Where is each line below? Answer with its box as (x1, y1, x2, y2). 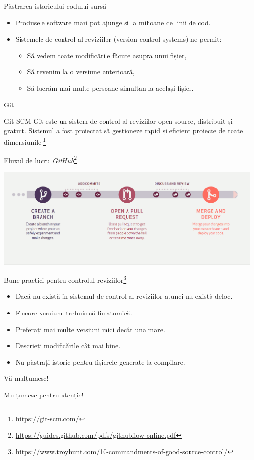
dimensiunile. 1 (4, 135, 46, 146)
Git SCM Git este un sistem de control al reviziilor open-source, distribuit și (4, 116, 233, 126)
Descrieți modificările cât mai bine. (15, 340, 121, 351)
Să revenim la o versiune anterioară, (27, 66, 135, 77)
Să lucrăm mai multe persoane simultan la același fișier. (27, 83, 194, 93)
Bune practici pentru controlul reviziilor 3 (4, 273, 127, 285)
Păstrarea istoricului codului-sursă (4, 1, 106, 11)
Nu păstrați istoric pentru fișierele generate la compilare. (15, 356, 185, 367)
